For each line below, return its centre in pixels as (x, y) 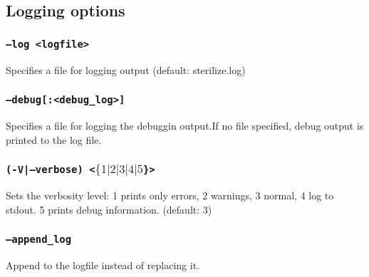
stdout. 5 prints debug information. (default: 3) (109, 209)
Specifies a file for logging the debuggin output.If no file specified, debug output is (185, 125)
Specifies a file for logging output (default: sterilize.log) (126, 69)
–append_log (39, 240)
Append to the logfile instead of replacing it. (103, 265)
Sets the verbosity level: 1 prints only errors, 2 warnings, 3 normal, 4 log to (170, 195)
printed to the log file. (54, 139)
